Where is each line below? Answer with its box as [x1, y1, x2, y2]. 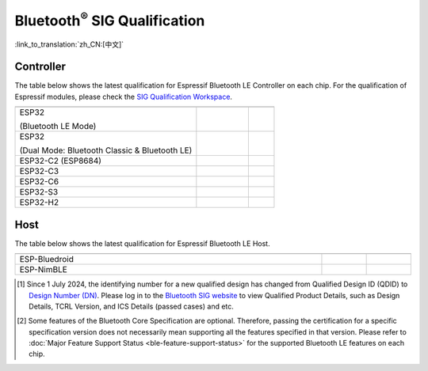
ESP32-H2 [19, 197, 59, 208]
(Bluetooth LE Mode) [19, 121, 97, 132]
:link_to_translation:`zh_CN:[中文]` [14, 40, 124, 49]
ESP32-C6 [19, 176, 59, 187]
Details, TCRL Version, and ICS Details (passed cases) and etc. [29, 301, 234, 311]
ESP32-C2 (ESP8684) [19, 155, 102, 166]
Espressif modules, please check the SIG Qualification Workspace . [14, 92, 233, 101]
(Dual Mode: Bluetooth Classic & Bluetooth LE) [19, 145, 193, 156]
